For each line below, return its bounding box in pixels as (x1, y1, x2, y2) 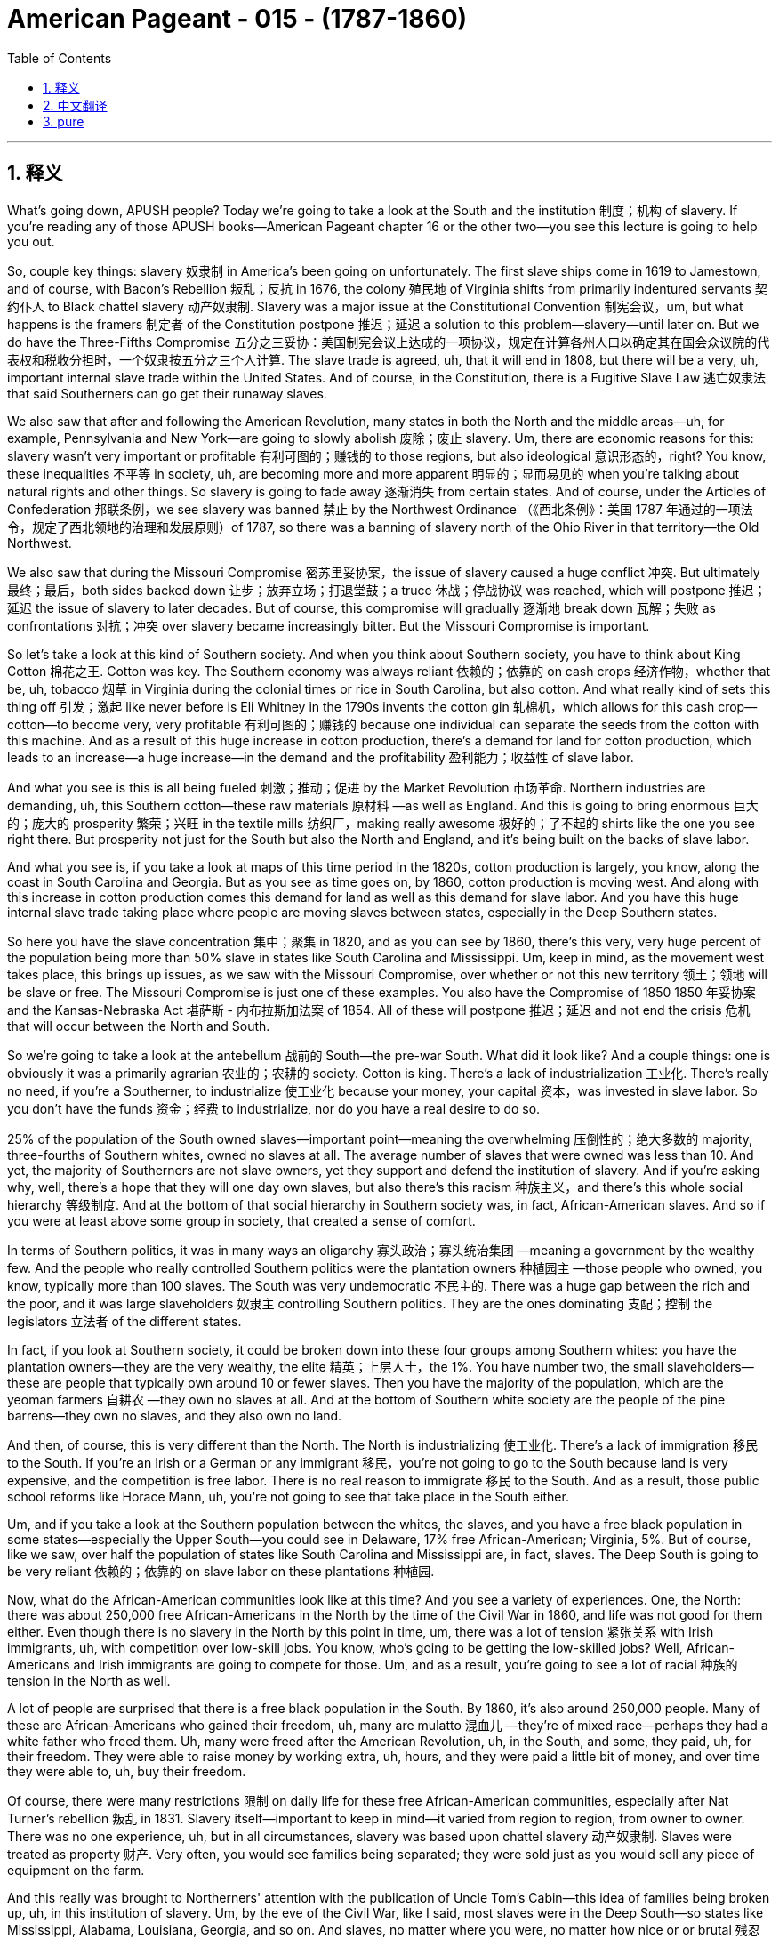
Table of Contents (7, 50, 112, 66)
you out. (7, 233, 55, 249)
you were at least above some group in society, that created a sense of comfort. (7, 1212, 476, 1228)
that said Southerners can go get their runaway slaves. (7, 385, 327, 401)
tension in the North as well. (7, 1672, 171, 1688)
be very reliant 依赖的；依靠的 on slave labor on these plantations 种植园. (7, 1563, 435, 1579)
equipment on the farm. (7, 1862, 145, 1878)
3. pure (43, 113, 84, 129)
